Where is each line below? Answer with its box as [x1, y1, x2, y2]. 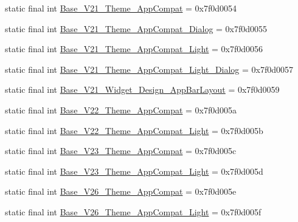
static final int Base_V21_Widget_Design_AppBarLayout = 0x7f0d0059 [5, 83, 280, 96]
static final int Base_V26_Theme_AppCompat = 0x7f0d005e [5, 185, 237, 198]
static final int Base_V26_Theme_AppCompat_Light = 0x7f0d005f [5, 205, 262, 218]
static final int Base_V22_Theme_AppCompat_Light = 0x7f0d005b [5, 124, 263, 136]
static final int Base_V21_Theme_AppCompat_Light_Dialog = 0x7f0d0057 [5, 62, 294, 75]
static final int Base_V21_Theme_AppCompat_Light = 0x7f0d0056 [5, 42, 263, 55]
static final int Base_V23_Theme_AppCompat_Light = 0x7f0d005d [5, 164, 263, 177]
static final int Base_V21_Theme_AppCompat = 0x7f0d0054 [5, 2, 237, 14]
